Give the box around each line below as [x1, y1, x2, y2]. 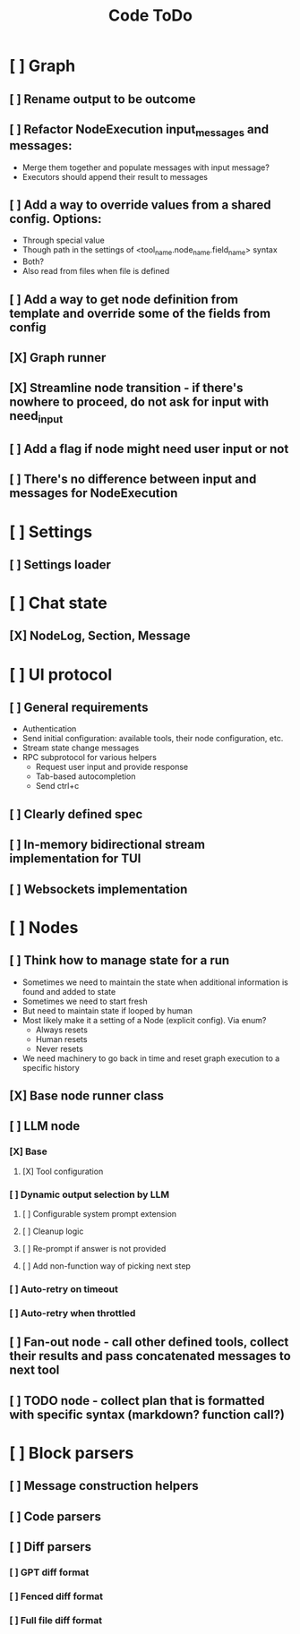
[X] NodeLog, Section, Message [9, 629, 191, 644]
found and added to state [21, 986, 116, 997]
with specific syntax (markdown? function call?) [9, 1407, 285, 1422]
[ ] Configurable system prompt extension [21, 1209, 177, 1219]
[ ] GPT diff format [9, 1566, 90, 1578]
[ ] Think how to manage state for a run [9, 953, 230, 968]
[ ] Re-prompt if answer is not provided [21, 1244, 167, 1254]
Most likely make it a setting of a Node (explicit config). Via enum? [21, 1014, 267, 1025]
